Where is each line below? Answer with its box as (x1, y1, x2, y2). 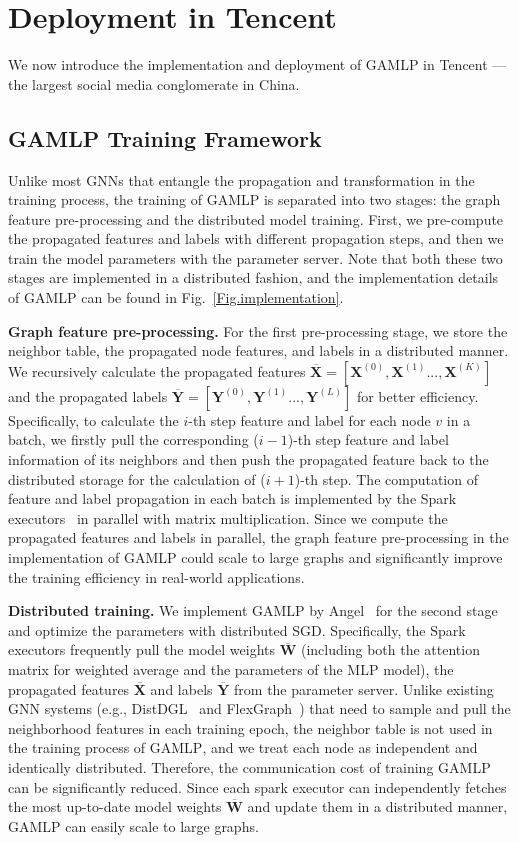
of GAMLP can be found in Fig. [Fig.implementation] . (8, 287, 344, 308)
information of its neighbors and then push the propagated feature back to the (8, 449, 489, 470)
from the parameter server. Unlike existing (234, 678, 494, 699)
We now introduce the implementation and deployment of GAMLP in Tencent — (8, 54, 507, 75)
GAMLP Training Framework (8, 122, 322, 153)
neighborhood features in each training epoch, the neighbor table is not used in (8, 717, 493, 738)
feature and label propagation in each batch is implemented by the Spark (8, 488, 457, 509)
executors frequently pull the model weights (8, 639, 276, 660)
